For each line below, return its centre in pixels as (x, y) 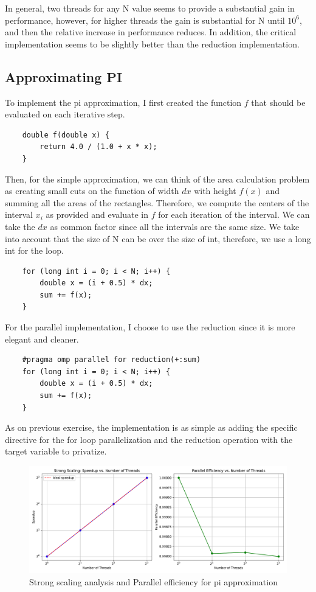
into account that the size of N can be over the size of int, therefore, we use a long (158, 238)
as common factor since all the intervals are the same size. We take (175, 226)
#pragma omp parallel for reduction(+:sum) (112, 360)
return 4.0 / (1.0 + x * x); (98, 147)
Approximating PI (64, 76)
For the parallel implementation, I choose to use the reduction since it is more (150, 327)
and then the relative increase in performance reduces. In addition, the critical (151, 32)
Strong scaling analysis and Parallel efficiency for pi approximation (153, 582)
